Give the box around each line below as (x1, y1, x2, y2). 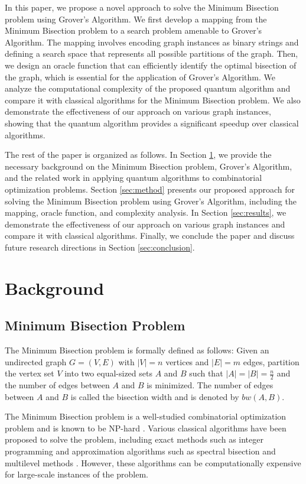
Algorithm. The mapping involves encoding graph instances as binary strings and (5, 35, 299, 48)
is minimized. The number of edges (147, 379, 274, 391)
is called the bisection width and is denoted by (70, 390, 239, 402)
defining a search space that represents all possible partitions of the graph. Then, (5, 47, 298, 60)
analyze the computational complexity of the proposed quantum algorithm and (5, 82, 291, 95)
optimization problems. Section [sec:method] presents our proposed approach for (5, 183, 295, 195)
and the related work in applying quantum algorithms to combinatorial (5, 171, 262, 184)
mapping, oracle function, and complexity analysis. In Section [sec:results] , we (5, 206, 287, 219)
